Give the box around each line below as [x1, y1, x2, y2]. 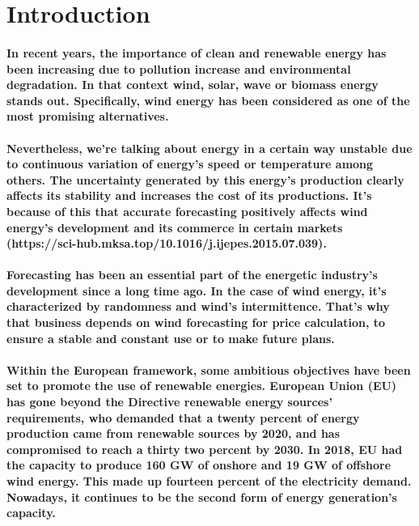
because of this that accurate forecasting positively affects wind [6, 202, 368, 219]
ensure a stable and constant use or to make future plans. [6, 329, 335, 346]
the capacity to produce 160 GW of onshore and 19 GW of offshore [6, 456, 391, 473]
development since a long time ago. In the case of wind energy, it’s [6, 282, 387, 299]
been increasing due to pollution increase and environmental [6, 60, 351, 77]
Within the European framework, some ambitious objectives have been [6, 361, 411, 378]
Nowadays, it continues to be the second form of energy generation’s [6, 488, 397, 505]
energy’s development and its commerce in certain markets [6, 218, 343, 235]
